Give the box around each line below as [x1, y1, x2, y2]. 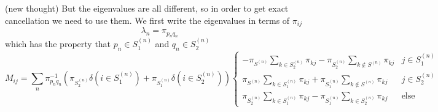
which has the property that [5, 37, 111, 50]
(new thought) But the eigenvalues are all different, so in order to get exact [5, 2, 289, 14]
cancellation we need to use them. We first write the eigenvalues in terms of [5, 13, 290, 26]
